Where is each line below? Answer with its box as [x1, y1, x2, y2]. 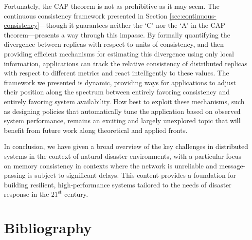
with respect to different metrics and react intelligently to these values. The [4, 68, 229, 78]
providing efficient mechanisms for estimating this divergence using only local [4, 48, 234, 58]
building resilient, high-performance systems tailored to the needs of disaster [4, 179, 232, 189]
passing [4, 170, 26, 180]
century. [64, 189, 88, 199]
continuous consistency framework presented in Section [4, 10, 168, 20]
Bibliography [4, 218, 92, 238]
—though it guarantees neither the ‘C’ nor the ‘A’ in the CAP [39, 20, 225, 30]
